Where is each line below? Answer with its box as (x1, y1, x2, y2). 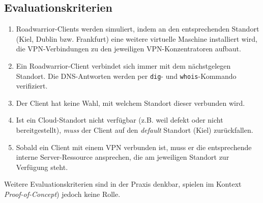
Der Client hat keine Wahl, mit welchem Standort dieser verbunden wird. (16, 97, 245, 108)
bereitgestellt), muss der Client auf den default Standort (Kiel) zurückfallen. (16, 125, 253, 135)
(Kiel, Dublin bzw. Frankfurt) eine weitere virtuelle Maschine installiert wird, (16, 33, 257, 44)
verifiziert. (16, 80, 48, 91)
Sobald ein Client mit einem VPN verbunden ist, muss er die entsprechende (16, 141, 252, 152)
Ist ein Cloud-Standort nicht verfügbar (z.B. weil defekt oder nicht (16, 114, 223, 125)
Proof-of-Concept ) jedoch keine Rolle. (4, 188, 121, 199)
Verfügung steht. (16, 161, 68, 172)
